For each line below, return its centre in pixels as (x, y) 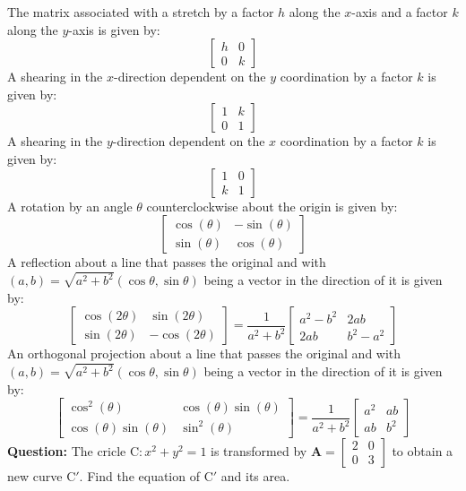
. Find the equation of (139, 475)
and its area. (255, 475)
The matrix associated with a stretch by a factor (141, 12)
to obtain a (423, 450)
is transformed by (259, 450)
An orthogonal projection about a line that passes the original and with (204, 353)
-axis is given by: (114, 29)
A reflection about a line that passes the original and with (167, 262)
